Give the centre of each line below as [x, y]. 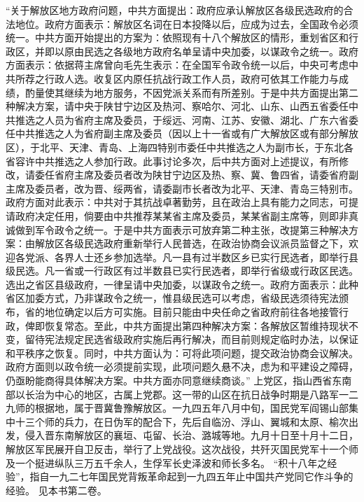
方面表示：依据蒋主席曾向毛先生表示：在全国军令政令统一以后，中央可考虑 [177, 65]
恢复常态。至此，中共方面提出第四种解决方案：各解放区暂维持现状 [196, 325]
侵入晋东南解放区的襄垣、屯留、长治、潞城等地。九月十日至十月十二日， [191, 435]
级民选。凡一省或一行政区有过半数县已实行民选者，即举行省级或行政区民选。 [182, 271]
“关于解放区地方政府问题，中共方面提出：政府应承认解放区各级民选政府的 [175, 10]
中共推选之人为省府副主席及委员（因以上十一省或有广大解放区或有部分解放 [187, 133]
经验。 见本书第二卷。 [56, 490]
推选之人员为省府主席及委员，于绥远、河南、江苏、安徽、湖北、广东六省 [182, 119]
